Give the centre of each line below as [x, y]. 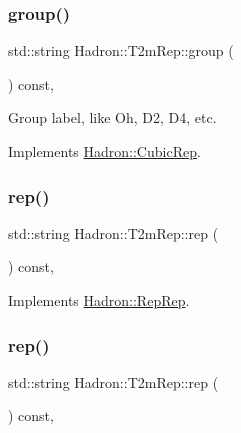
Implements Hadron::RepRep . [99, 300]
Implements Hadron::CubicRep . [104, 151]
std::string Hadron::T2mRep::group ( [121, 50]
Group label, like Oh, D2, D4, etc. [112, 117]
